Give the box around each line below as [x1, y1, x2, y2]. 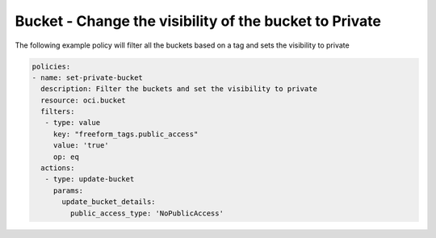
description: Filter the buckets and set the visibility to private [40, 85, 318, 94]
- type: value [44, 118, 101, 127]
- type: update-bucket [44, 174, 135, 184]
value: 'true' [52, 141, 109, 150]
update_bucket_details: [61, 198, 157, 207]
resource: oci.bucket [40, 95, 127, 105]
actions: [40, 164, 75, 173]
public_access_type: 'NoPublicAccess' [69, 208, 224, 218]
